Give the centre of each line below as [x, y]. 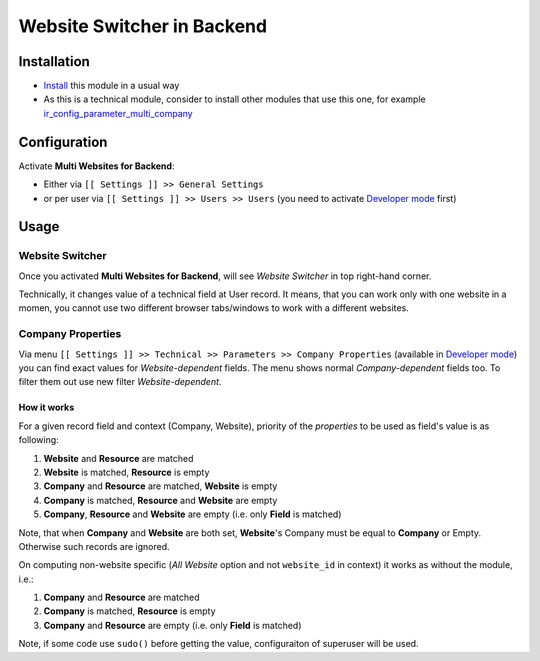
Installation [54, 61]
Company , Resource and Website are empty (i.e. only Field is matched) [192, 514]
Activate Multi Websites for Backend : [96, 166]
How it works [46, 407]
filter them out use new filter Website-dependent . [120, 382]
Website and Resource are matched [118, 458]
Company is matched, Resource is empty [129, 611]
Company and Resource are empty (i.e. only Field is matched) [172, 625]
